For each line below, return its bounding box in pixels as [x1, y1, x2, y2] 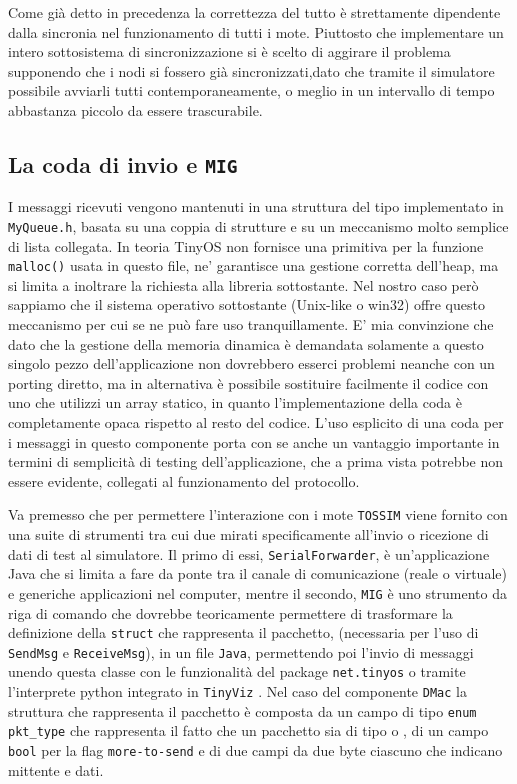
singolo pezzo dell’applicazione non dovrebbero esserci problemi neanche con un [8, 353, 495, 374]
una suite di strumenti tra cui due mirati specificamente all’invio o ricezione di [8, 524, 489, 545]
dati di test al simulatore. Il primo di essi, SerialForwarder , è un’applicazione [8, 543, 490, 564]
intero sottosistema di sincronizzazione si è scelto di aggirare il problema [8, 41, 451, 62]
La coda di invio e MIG [8, 148, 238, 179]
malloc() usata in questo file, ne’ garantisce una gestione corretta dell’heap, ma [8, 255, 499, 276]
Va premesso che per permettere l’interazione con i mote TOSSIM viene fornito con [8, 504, 508, 525]
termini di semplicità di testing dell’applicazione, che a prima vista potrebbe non [8, 451, 504, 472]
